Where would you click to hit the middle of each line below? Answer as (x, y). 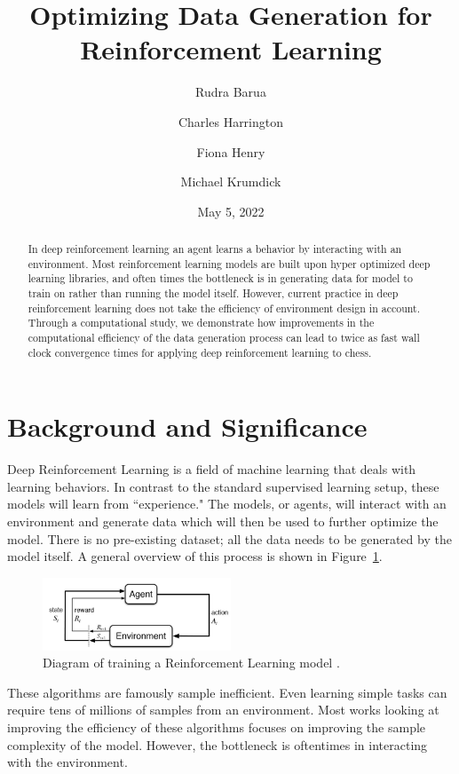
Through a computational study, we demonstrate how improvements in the (201, 323)
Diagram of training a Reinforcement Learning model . (191, 663)
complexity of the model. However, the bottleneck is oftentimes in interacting (218, 744)
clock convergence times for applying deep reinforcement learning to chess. (200, 352)
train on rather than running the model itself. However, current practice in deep (213, 293)
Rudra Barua (231, 92)
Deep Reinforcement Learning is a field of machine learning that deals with (212, 469)
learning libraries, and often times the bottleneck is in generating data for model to (220, 278)
